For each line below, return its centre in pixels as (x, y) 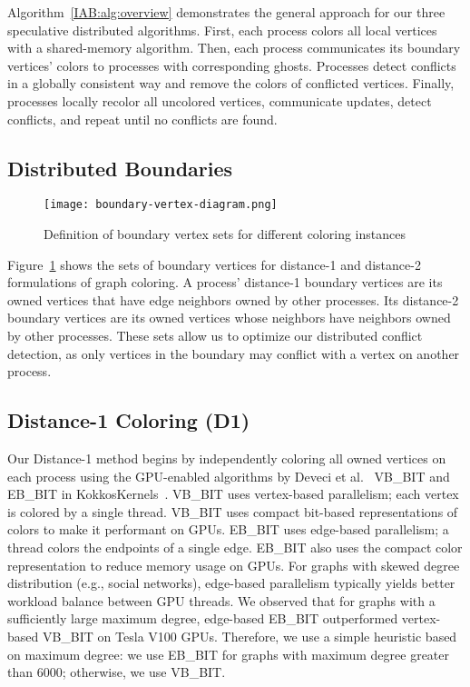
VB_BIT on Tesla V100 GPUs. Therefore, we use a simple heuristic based (250, 636)
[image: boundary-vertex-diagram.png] (161, 205)
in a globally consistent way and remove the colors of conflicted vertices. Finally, (231, 83)
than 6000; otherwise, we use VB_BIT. (117, 672)
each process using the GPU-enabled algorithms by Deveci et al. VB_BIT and (229, 476)
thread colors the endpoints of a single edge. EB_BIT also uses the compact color (235, 547)
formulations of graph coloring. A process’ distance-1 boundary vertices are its (225, 282)
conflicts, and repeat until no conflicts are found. (142, 119)
